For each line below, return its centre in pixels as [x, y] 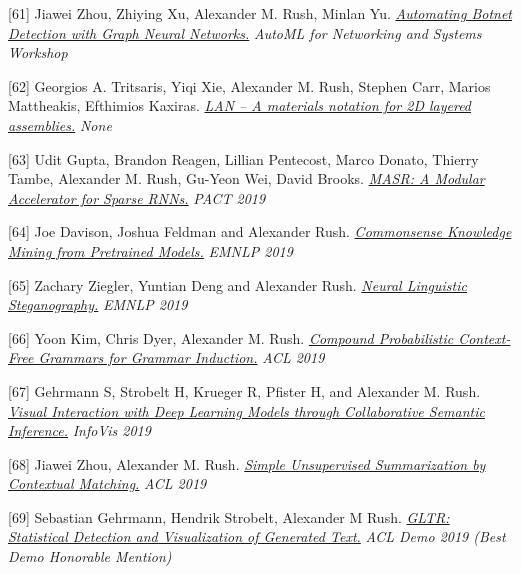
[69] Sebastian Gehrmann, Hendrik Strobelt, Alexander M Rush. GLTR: [229, 516]
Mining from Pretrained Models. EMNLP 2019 [150, 250]
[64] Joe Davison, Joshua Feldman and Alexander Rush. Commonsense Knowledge [260, 231]
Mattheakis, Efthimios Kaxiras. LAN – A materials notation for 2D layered [240, 105]
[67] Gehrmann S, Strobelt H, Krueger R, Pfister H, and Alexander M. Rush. [244, 390]
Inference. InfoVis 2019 [79, 430]
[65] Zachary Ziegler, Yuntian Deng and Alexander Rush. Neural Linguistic [237, 284]
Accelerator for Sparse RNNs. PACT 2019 [137, 197]
